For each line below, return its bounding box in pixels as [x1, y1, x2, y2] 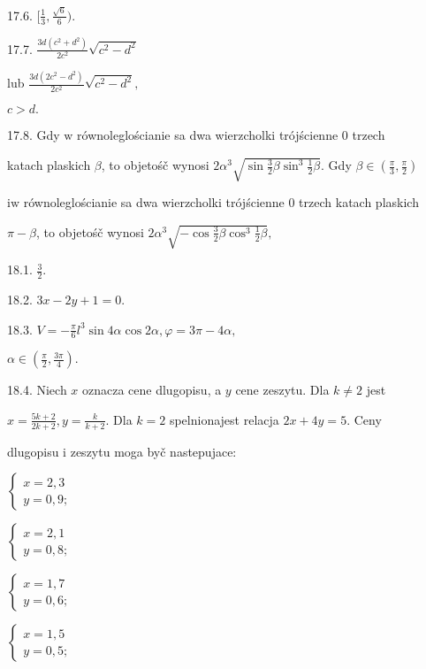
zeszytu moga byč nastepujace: [70, 442, 237, 460]
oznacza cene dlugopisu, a [82, 381, 222, 399]
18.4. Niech [7, 381, 67, 399]
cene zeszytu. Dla [235, 381, 330, 399]
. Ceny [346, 410, 382, 428]
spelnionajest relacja [169, 410, 279, 428]
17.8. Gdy [7, 126, 60, 144]
